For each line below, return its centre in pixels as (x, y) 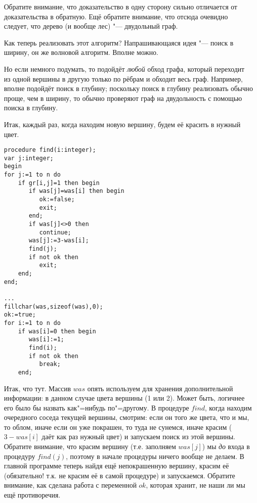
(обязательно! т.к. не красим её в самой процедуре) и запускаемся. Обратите (120, 475)
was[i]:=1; (46, 340)
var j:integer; (29, 158)
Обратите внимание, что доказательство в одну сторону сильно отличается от (121, 6)
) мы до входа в (226, 446)
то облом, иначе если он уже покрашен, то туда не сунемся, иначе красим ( (118, 427)
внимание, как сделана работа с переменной (70, 485)
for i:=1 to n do (32, 323)
